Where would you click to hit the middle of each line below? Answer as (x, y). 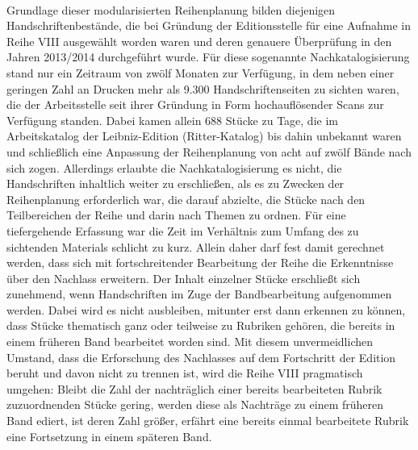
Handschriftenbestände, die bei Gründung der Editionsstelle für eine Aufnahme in (209, 25)
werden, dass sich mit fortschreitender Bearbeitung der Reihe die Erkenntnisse (200, 262)
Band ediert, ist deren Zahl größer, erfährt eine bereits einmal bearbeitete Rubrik (208, 421)
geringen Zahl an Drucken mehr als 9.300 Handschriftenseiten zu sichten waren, (203, 88)
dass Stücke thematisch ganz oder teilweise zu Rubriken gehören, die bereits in (201, 325)
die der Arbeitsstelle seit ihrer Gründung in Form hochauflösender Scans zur (195, 104)
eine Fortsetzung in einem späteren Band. (109, 436)
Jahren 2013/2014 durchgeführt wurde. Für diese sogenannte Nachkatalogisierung (208, 57)
